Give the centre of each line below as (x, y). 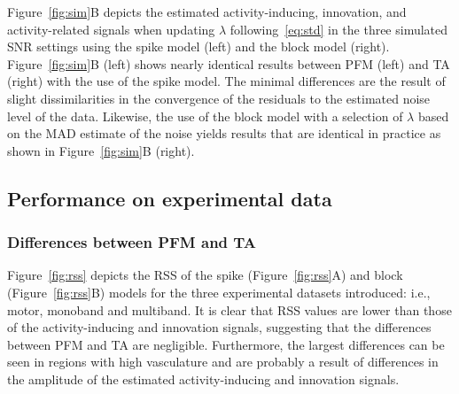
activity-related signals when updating (111, 29)
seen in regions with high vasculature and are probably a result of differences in (223, 362)
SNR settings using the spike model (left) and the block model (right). (198, 46)
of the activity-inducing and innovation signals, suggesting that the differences (219, 327)
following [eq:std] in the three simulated (339, 29)
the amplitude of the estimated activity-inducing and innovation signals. (203, 379)
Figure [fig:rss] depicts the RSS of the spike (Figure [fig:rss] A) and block (205, 275)
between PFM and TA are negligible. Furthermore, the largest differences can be (226, 344)
